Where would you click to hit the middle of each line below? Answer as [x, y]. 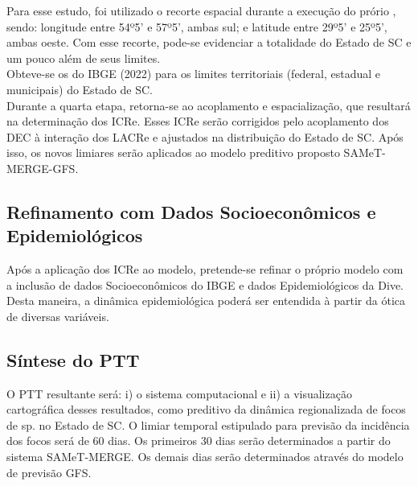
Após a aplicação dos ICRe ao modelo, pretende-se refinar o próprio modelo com [205, 269]
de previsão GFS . [49, 472]
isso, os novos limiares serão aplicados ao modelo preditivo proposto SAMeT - [196, 152]
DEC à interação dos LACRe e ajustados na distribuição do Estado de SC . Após [205, 136]
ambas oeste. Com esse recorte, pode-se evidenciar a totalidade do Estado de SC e [209, 42]
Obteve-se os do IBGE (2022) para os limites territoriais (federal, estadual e [194, 74]
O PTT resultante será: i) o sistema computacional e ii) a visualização [179, 393]
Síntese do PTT [73, 359]
